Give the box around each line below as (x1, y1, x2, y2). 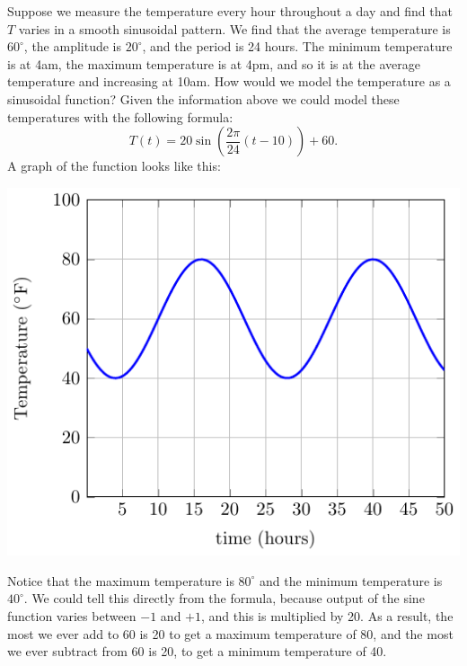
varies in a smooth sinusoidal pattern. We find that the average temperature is (18, 19, 451, 38)
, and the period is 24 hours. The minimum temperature (142, 37, 453, 56)
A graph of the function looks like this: (7, 156, 221, 175)
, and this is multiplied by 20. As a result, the (201, 607, 454, 626)
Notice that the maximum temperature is (7, 571, 234, 590)
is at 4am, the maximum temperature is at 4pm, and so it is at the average (7, 54, 421, 73)
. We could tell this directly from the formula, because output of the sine (23, 589, 425, 608)
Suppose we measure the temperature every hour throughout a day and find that (7, 2, 453, 20)
